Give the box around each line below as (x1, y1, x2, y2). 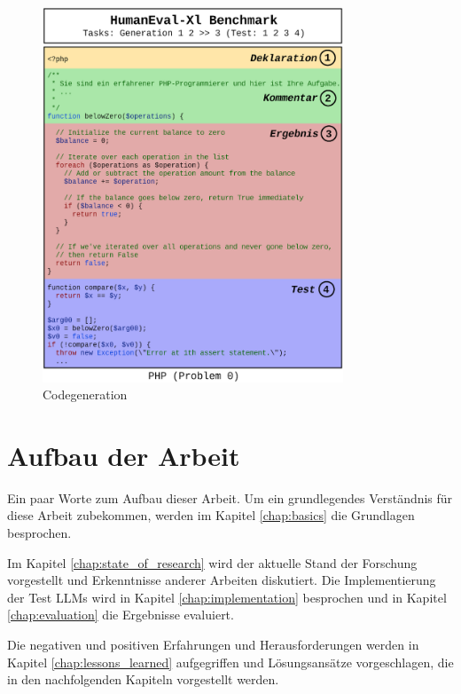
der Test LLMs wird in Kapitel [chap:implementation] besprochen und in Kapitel (7, 588, 447, 606)
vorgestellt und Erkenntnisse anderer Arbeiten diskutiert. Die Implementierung (7, 571, 436, 589)
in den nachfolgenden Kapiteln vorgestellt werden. (7, 670, 279, 689)
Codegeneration (43, 385, 128, 404)
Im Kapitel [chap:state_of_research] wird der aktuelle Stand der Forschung (7, 553, 418, 572)
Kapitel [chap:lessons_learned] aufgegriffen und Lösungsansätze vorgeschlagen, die (7, 652, 454, 671)
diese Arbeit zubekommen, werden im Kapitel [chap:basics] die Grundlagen (7, 506, 415, 524)
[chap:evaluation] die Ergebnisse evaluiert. (7, 605, 234, 624)
